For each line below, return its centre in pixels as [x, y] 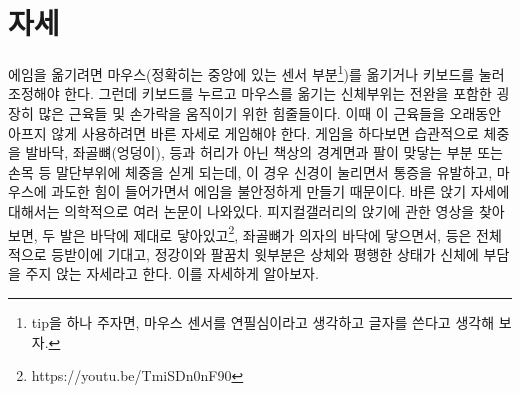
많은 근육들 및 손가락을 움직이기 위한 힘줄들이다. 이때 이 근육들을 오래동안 [270, 112]
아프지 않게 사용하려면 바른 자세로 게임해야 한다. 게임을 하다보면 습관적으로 [243, 132]
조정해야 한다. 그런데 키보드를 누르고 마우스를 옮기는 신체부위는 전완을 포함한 [250, 93]
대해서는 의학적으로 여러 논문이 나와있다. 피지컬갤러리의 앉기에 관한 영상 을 [241, 210]
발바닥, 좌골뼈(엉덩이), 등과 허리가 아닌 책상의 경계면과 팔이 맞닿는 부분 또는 [264, 152]
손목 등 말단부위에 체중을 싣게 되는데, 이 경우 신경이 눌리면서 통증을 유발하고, [250, 171]
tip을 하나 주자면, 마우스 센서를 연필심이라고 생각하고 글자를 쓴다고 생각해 [263, 321]
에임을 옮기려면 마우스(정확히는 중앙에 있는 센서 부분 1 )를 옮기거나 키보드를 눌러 [256, 72]
